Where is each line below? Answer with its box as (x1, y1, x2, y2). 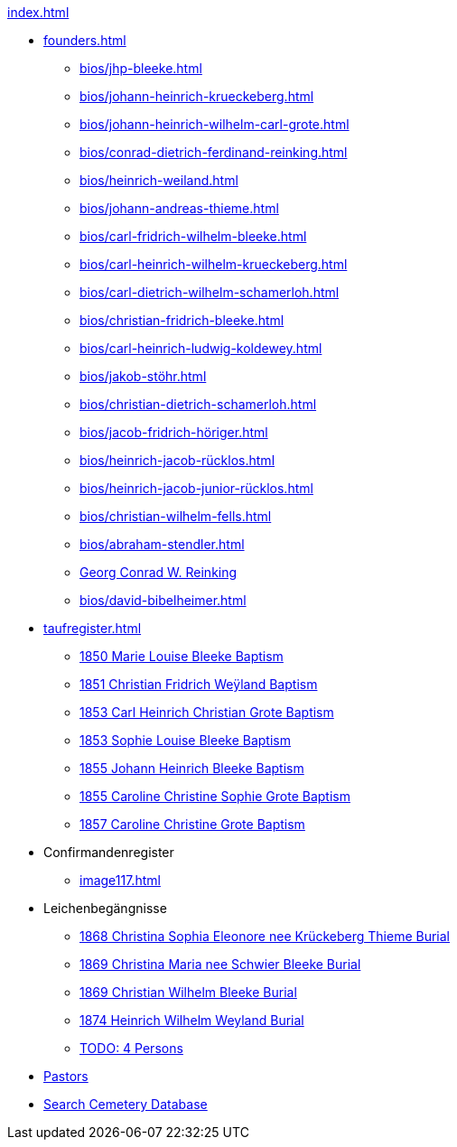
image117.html (79, 872, 161, 888)
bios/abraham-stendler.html (79, 536, 245, 552)
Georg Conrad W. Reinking (79, 564, 238, 580)
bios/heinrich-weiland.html (79, 173, 238, 188)
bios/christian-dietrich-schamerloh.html (79, 396, 317, 412)
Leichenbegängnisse (43, 900, 167, 916)
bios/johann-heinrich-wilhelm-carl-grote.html (79, 117, 350, 132)
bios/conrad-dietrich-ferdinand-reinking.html (79, 145, 348, 160)
